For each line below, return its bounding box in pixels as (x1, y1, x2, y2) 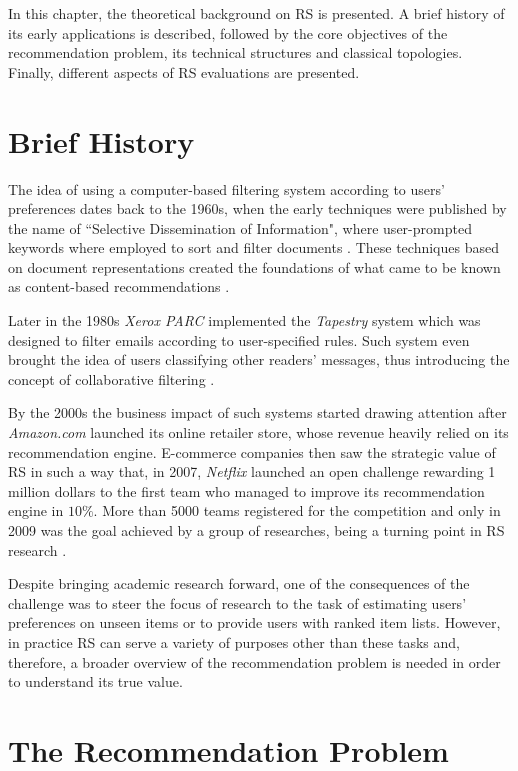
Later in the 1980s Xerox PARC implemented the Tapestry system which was (8, 310, 481, 331)
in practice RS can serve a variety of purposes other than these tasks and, (8, 631, 460, 652)
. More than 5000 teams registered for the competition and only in (93, 500, 501, 521)
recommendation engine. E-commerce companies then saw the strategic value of (8, 441, 496, 462)
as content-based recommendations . (8, 276, 230, 297)
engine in (8, 500, 64, 521)
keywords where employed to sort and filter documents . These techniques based (8, 237, 499, 258)
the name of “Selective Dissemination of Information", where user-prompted (8, 217, 472, 238)
